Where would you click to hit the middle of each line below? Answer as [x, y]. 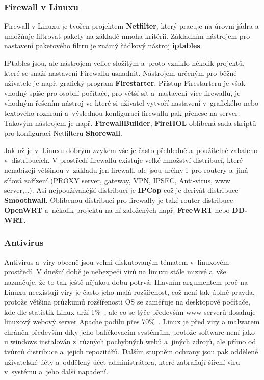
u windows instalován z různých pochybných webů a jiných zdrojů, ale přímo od [130, 341]
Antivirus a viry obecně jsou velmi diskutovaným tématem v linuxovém [117, 261]
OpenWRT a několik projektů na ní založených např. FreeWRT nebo [117, 210]
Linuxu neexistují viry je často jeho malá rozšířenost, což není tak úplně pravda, [129, 292]
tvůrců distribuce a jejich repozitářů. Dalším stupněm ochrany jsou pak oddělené [131, 352]
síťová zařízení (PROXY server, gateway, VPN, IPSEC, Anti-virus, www [117, 180]
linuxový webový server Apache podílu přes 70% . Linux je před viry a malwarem [132, 322]
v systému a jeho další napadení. [56, 372]
